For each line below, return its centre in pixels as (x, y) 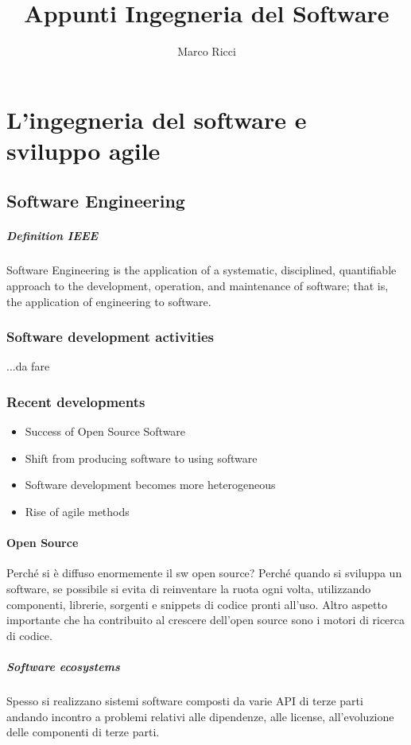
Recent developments (76, 401)
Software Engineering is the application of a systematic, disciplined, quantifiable (202, 270)
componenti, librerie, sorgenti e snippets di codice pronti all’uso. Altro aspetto (197, 604)
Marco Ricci (207, 51)
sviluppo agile (83, 150)
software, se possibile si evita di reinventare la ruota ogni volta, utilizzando (189, 589)
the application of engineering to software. (109, 301)
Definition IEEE (52, 236)
